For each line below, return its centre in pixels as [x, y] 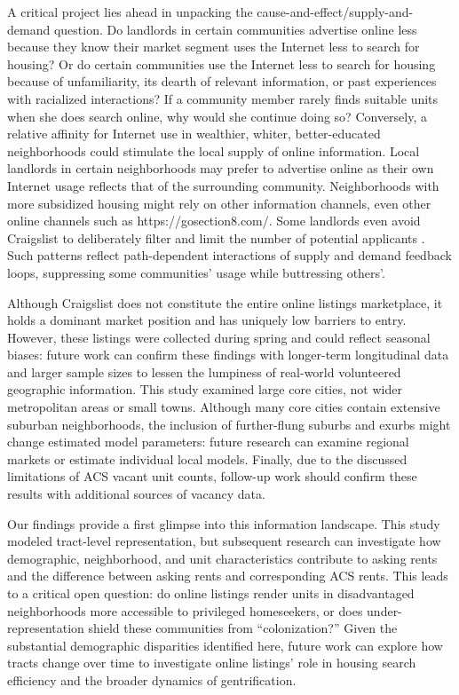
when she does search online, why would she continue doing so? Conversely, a [218, 116]
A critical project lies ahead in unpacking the [130, 12]
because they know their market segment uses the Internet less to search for [214, 47]
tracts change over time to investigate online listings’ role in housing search [212, 663]
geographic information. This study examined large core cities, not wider [205, 389]
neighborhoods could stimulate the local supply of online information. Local [214, 150]
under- [384, 610]
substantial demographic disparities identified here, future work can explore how [225, 645]
